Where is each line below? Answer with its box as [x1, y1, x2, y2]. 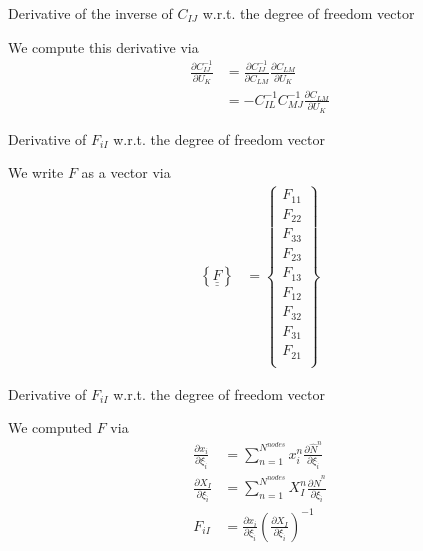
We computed [8, 417, 92, 438]
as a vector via [81, 162, 171, 183]
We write [8, 162, 64, 183]
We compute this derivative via [8, 36, 199, 57]
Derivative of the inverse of [8, 3, 173, 23]
